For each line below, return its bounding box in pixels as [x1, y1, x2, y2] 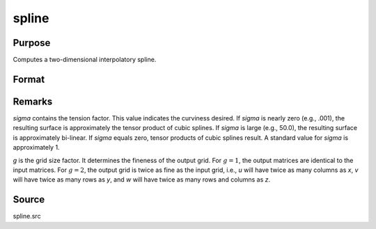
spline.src [13, 212, 41, 221]
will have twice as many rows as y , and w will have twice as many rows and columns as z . [13, 175, 271, 184]
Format [13, 73, 45, 85]
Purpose [13, 37, 51, 49]
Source [13, 194, 45, 205]
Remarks [13, 95, 53, 107]
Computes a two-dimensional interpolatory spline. [13, 56, 157, 64]
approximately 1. [13, 143, 60, 152]
